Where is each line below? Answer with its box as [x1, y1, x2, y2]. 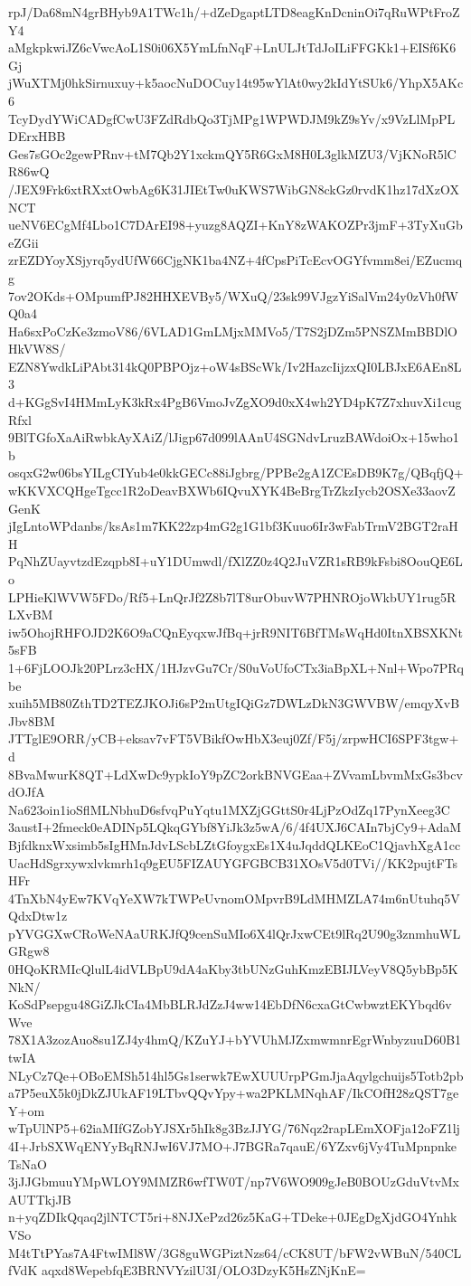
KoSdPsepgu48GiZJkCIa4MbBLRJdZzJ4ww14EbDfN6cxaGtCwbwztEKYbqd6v [8, 995, 452, 1014]
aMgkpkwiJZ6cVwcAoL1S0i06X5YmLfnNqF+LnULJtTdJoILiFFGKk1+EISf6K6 [8, 38, 457, 57]
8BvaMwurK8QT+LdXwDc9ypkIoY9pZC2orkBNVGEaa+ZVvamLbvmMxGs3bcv [8, 764, 463, 783]
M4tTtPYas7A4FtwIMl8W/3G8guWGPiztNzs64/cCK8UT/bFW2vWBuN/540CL [8, 1243, 462, 1262]
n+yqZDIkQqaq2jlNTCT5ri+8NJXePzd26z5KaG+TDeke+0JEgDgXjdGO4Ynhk [8, 1207, 457, 1226]
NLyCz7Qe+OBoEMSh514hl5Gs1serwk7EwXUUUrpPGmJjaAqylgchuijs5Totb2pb [8, 1065, 464, 1084]
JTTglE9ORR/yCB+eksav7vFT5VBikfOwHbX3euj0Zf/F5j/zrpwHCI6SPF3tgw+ [8, 729, 459, 748]
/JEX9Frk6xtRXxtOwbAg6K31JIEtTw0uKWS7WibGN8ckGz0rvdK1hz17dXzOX [8, 179, 459, 198]
